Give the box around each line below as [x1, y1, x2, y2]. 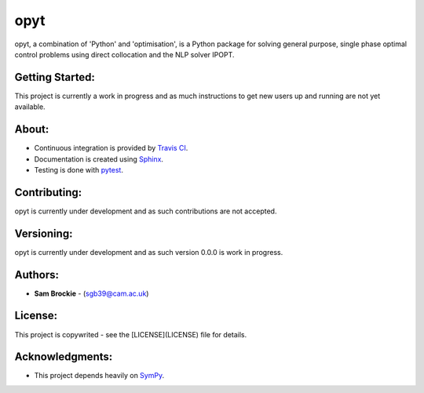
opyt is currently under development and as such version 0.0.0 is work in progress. [14, 247, 283, 257]
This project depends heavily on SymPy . [34, 371, 165, 380]
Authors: [14, 267, 59, 282]
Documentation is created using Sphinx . [34, 154, 164, 164]
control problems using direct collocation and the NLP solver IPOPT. [14, 49, 235, 59]
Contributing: [14, 185, 82, 199]
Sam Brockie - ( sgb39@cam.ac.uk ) [34, 289, 149, 298]
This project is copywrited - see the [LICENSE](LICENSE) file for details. [14, 329, 247, 339]
